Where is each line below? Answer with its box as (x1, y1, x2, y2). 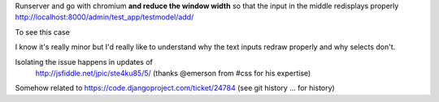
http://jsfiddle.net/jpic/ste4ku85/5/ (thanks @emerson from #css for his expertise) (35, 68, 311, 78)
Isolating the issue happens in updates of (15, 57, 154, 66)
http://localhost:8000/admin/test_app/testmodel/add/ (15, 12, 194, 22)
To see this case (15, 27, 71, 36)
